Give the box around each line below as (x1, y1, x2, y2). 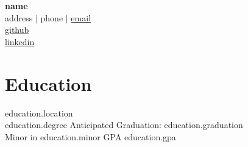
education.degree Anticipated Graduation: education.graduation (5, 118, 243, 131)
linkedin (5, 35, 35, 48)
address (5, 11, 33, 24)
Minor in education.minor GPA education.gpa (5, 130, 176, 143)
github (5, 23, 29, 36)
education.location (5, 106, 73, 119)
